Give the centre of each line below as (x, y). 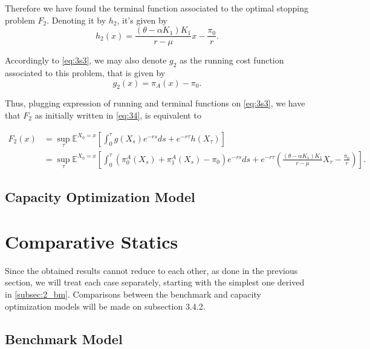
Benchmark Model (64, 338)
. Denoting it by (76, 20)
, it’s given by (142, 20)
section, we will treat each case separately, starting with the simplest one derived (155, 282)
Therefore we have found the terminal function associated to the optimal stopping (157, 8)
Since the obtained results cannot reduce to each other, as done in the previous (151, 270)
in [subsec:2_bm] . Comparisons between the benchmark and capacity (133, 294)
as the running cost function (232, 60)
